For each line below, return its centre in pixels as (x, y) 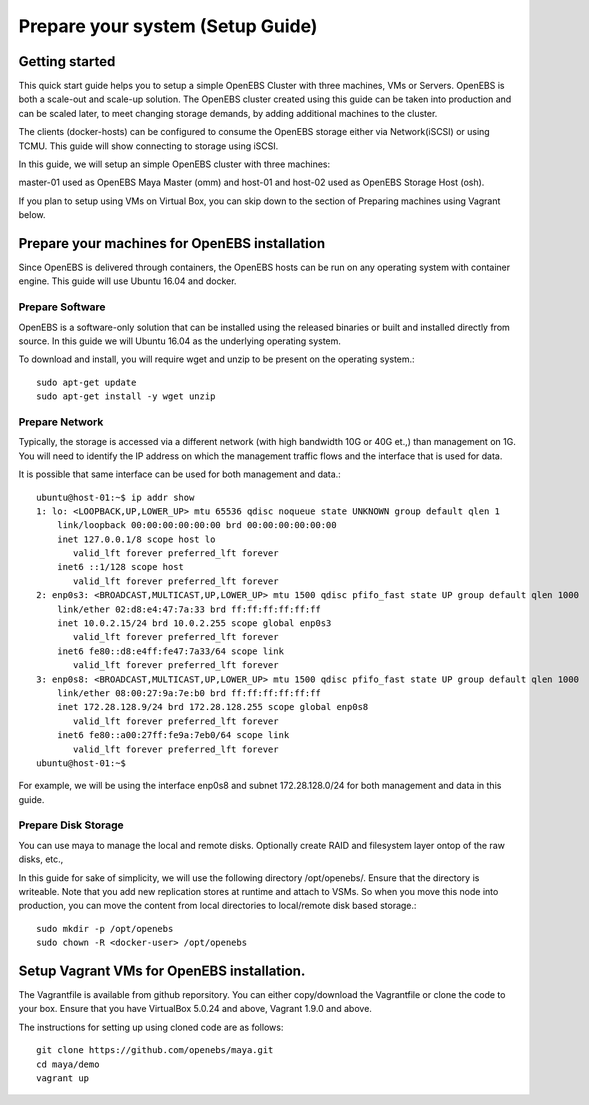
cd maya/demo (68, 1064)
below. (32, 215)
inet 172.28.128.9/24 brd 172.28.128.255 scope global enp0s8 (212, 707)
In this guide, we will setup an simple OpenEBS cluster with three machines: (174, 164)
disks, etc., (41, 859)
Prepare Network (61, 422)
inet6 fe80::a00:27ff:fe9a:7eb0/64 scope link (173, 735)
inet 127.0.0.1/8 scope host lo (136, 539)
